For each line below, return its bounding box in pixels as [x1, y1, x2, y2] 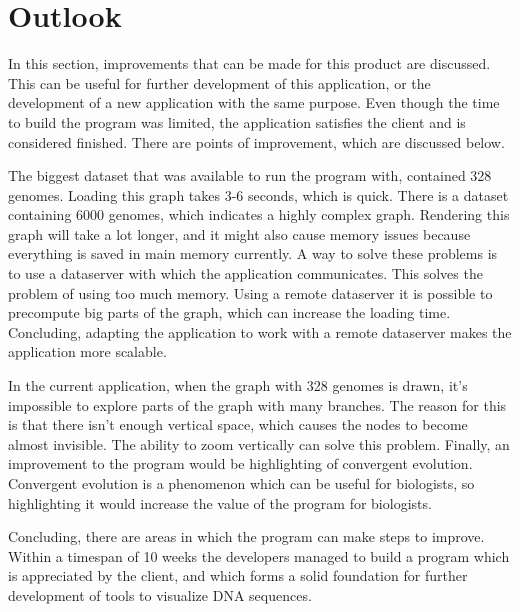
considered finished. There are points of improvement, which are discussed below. [8, 131, 505, 152]
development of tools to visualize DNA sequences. [8, 584, 312, 605]
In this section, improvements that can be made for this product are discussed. [8, 53, 491, 74]
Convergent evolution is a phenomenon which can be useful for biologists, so [8, 473, 475, 493]
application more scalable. [8, 341, 167, 362]
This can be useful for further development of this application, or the [8, 72, 431, 93]
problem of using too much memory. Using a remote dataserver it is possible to [8, 282, 493, 303]
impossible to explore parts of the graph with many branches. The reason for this [8, 394, 507, 415]
